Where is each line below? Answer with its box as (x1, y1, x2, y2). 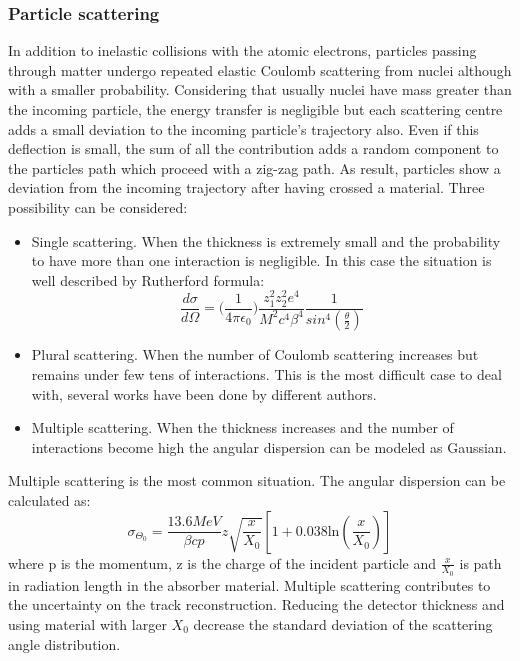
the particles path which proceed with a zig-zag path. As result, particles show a (8, 157, 501, 178)
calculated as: (8, 490, 91, 511)
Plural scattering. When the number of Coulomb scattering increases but (31, 344, 479, 365)
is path (459, 552, 502, 573)
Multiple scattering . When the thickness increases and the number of (31, 417, 454, 438)
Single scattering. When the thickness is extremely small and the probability (31, 230, 501, 251)
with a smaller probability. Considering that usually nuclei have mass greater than (8, 79, 512, 100)
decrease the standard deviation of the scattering (193, 614, 493, 635)
